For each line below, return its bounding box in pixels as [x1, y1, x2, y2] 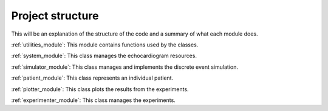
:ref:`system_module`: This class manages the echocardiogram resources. [11, 52, 197, 60]
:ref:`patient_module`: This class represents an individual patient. [11, 74, 174, 81]
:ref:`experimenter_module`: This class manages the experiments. [11, 97, 176, 104]
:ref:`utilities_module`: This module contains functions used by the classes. [11, 41, 199, 48]
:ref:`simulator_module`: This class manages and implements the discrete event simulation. [11, 63, 239, 71]
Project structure [11, 9, 99, 22]
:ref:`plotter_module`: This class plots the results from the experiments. [11, 85, 189, 93]
